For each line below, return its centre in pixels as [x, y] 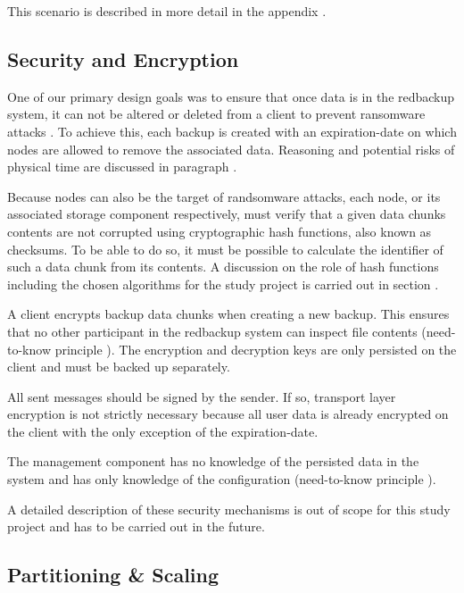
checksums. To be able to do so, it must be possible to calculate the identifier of [225, 249]
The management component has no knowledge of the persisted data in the [213, 461]
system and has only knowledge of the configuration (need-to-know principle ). [222, 479]
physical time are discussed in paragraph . [122, 167]
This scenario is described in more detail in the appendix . [167, 11]
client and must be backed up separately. [119, 367]
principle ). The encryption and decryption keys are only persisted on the [256, 349]
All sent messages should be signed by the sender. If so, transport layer [202, 396]
